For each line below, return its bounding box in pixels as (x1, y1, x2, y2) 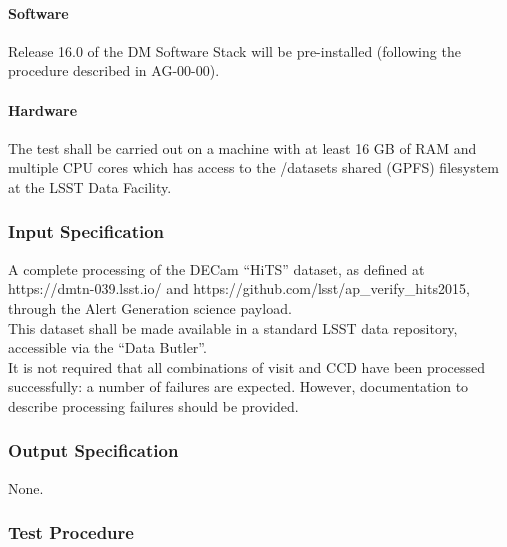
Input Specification (8, 219, 165, 244)
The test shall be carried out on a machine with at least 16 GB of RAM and (8, 137, 477, 158)
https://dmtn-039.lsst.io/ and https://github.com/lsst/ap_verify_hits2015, (8, 278, 470, 299)
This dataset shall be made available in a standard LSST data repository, (8, 317, 458, 338)
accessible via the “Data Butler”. (8, 337, 207, 358)
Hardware (8, 99, 78, 120)
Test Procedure (8, 520, 134, 545)
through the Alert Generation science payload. (8, 297, 292, 318)
